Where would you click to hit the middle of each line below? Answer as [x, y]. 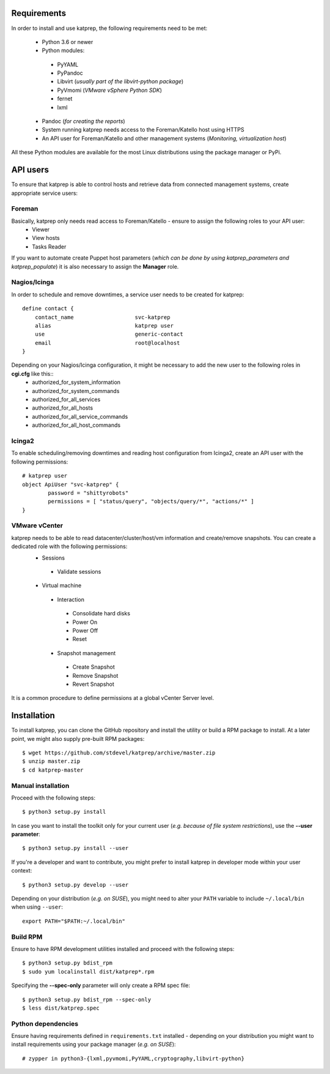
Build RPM [27, 937]
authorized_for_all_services [66, 400]
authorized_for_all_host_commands [76, 425]
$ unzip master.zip [51, 761]
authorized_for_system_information [76, 382]
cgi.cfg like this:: [32, 374]
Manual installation [40, 786]
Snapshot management [86, 653]
